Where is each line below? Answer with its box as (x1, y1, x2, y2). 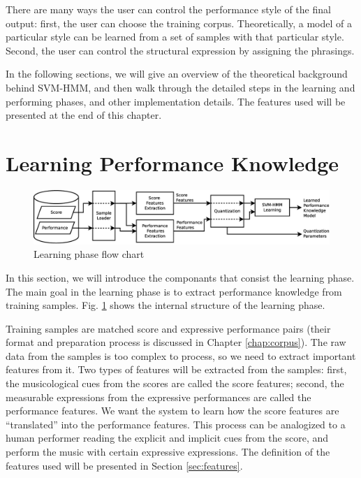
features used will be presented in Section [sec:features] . (6, 458, 243, 472)
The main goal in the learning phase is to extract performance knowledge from (6, 284, 342, 298)
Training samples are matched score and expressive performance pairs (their (6, 321, 331, 335)
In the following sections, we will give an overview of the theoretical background (6, 66, 348, 81)
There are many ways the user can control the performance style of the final (6, 2, 331, 16)
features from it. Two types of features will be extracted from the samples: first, (6, 362, 347, 377)
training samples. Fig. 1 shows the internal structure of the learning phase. (6, 298, 325, 312)
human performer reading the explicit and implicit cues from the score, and (6, 430, 329, 445)
